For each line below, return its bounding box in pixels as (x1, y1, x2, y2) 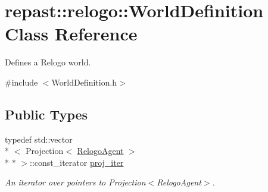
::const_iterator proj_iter (30, 156, 124, 168)
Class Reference (5, 21, 138, 46)
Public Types (5, 105, 88, 123)
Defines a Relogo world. (5, 56, 91, 68)
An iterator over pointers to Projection (5, 176, 146, 188)
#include (5, 75, 38, 88)
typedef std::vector (5, 133, 73, 145)
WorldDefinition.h (51, 75, 117, 88)
